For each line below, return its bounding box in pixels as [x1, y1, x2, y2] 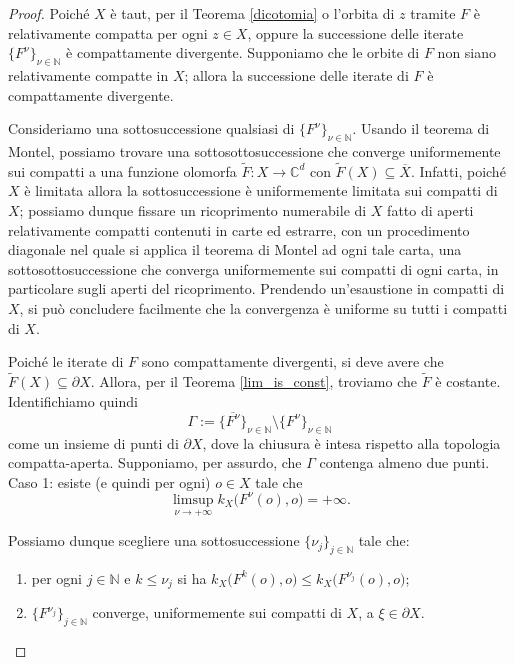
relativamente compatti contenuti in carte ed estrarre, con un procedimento [8, 219, 470, 240]
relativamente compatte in [8, 64, 169, 85]
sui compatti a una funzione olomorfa [8, 160, 237, 181]
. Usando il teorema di [352, 118, 490, 139]
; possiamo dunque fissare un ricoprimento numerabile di [19, 199, 367, 220]
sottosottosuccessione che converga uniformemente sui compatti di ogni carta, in [8, 258, 499, 279]
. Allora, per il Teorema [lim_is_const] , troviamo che [90, 370, 417, 391]
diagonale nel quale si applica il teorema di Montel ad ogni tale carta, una [8, 239, 462, 260]
